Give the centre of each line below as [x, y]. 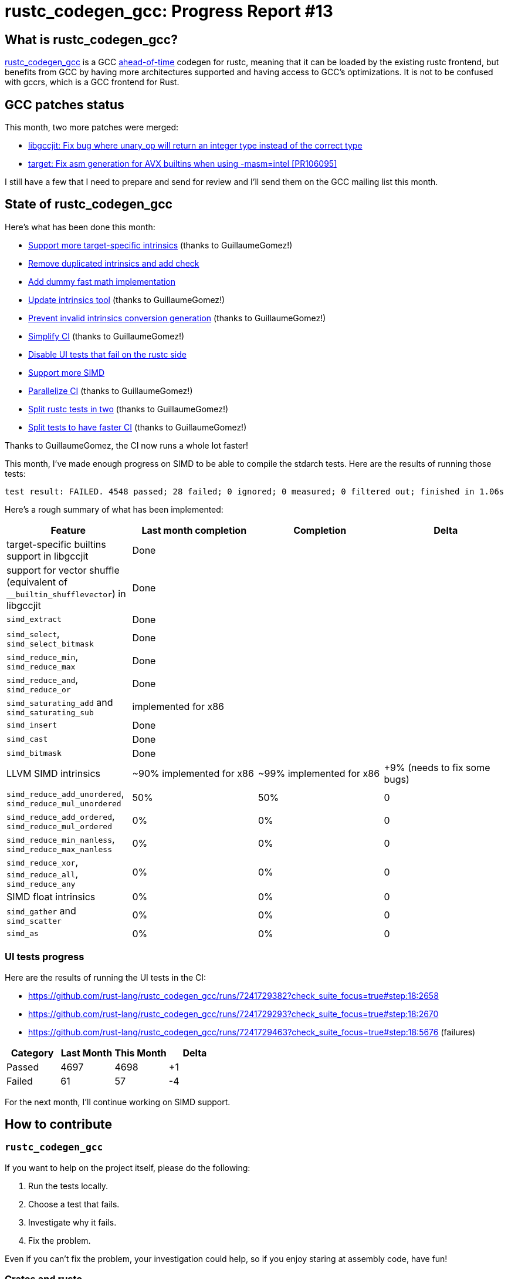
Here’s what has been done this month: [80, 227]
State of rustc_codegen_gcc [89, 204]
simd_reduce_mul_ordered [60, 826]
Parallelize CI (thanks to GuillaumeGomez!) [111, 391]
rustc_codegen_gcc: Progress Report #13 [169, 11]
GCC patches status [65, 105]
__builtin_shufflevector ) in [66, 593]
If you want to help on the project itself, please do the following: [128, 1167]
